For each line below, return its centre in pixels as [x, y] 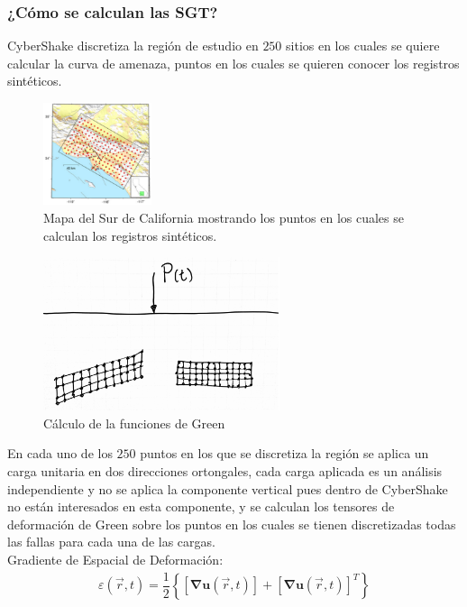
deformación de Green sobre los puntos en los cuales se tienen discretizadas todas [232, 524]
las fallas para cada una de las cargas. [111, 542]
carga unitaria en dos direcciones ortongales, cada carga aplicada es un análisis [225, 471]
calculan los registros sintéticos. [130, 235]
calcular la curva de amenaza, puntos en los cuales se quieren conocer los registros [233, 63]
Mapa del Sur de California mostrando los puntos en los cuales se [224, 217]
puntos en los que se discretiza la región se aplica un [284, 453]
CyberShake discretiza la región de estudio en [133, 46]
